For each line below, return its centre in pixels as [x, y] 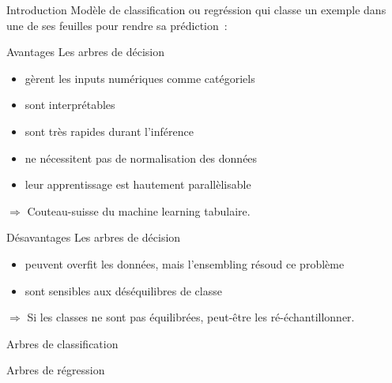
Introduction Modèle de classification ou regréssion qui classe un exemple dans [196, 9]
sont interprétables [70, 105]
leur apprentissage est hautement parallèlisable [138, 184]
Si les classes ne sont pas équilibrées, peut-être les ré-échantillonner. [191, 317]
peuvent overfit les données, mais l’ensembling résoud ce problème [185, 263]
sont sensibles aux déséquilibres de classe [123, 290]
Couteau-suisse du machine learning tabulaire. [139, 210]
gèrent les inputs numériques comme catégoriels [140, 78]
